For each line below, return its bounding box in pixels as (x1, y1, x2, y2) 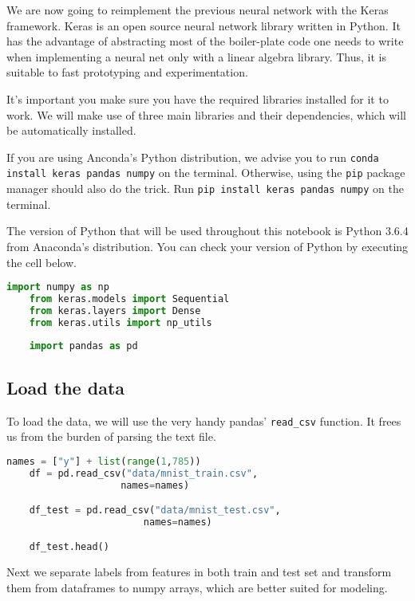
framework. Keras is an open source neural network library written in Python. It (6, 17, 401, 33)
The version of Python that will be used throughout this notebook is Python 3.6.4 (6, 222, 409, 239)
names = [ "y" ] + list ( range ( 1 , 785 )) (6, 455, 201, 467)
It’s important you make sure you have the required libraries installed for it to (6, 90, 389, 107)
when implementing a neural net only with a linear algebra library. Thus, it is (6, 48, 386, 65)
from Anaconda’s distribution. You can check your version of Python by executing (6, 238, 409, 254)
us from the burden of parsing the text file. (6, 428, 216, 445)
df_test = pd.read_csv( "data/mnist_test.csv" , (29, 505, 281, 517)
